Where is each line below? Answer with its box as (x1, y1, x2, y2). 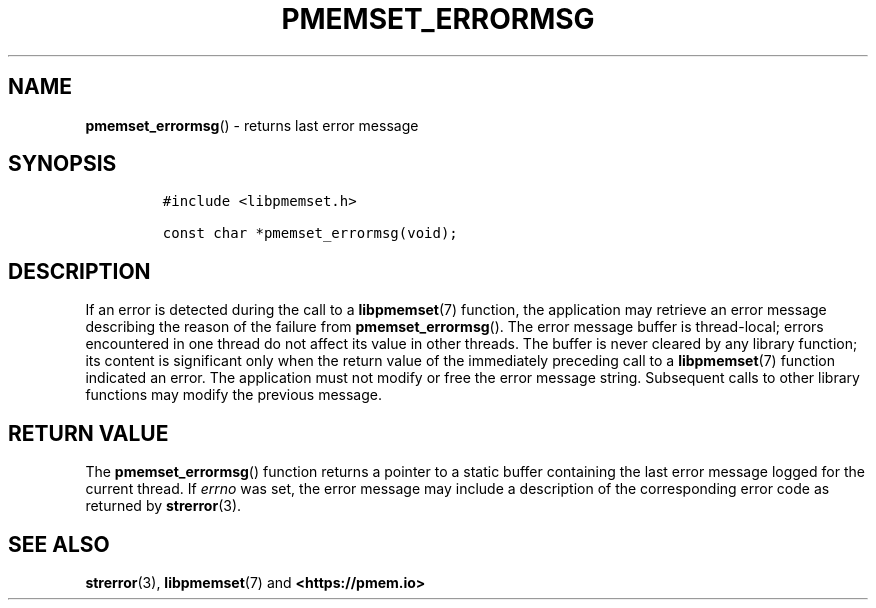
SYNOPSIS (8, 151, 117, 177)
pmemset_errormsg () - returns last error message (85, 116, 419, 134)
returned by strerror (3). (85, 497, 242, 515)
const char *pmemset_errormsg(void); (162, 225, 458, 242)
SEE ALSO (8, 531, 110, 557)
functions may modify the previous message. (85, 386, 382, 404)
